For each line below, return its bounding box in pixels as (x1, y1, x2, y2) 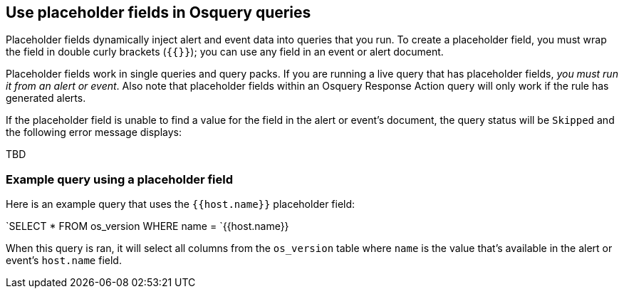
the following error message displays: (6, 126, 182, 139)
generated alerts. (6, 92, 86, 105)
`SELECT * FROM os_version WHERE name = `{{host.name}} (6, 220, 289, 233)
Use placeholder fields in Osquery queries (6, 4, 311, 21)
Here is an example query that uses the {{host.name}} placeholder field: (6, 198, 355, 211)
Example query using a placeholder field (6, 172, 234, 187)
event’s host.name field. (6, 254, 122, 267)
